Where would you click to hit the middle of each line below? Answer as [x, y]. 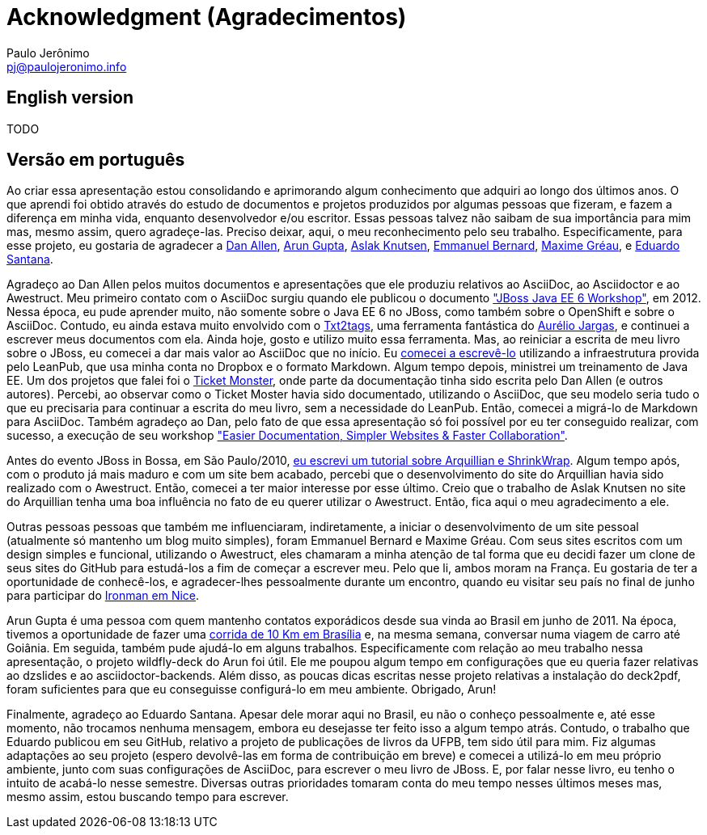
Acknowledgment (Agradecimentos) [207, 17]
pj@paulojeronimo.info [67, 66]
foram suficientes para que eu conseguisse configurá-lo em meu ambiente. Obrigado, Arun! [252, 690]
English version [70, 98]
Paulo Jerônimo [48, 53]
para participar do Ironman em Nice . [103, 596]
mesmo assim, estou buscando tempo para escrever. [148, 797]
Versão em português [96, 160]
